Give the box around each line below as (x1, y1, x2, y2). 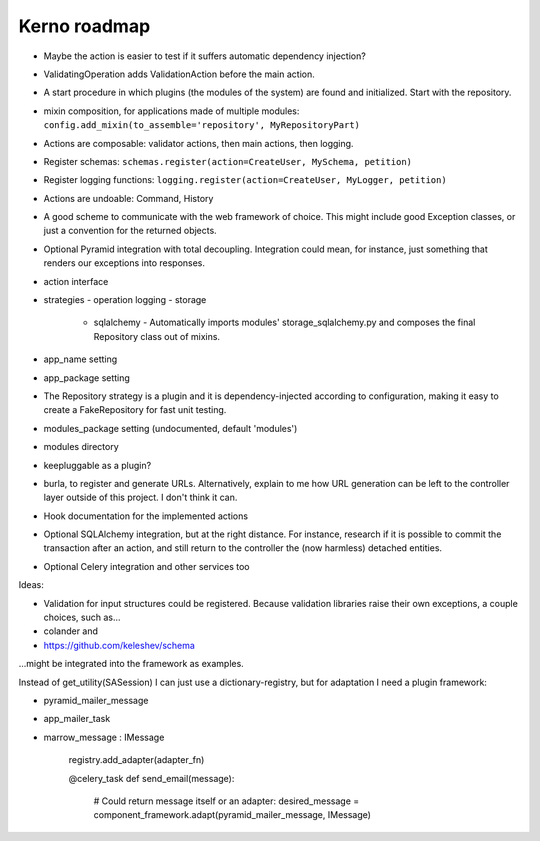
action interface (43, 275, 109, 287)
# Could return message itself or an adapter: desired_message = (93, 795, 360, 807)
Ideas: (18, 579, 44, 591)
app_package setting (43, 371, 130, 384)
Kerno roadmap (18, 15, 151, 37)
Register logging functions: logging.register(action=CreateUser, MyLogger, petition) (43, 174, 447, 186)
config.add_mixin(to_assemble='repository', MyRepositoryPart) (43, 120, 360, 131)
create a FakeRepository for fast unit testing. (43, 404, 227, 416)
